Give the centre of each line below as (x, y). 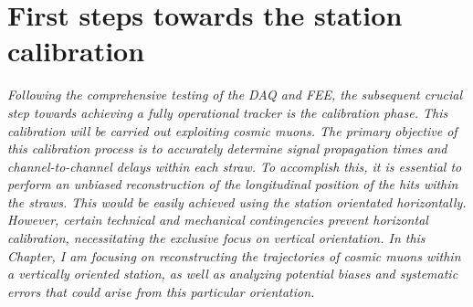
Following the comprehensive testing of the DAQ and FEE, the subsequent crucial (235, 95)
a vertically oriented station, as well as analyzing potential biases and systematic (233, 274)
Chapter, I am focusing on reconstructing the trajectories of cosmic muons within (234, 255)
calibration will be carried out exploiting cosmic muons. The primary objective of (232, 130)
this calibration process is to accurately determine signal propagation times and (227, 148)
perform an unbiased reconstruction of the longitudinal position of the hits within (233, 184)
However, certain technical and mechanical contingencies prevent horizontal (218, 220)
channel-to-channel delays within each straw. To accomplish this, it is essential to (235, 166)
